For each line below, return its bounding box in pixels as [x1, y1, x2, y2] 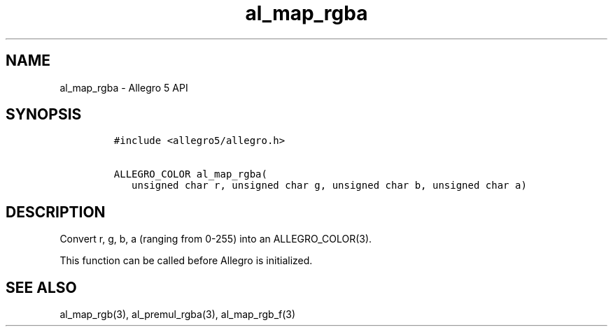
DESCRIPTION [6, 203, 106, 221]
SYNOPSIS [6, 106, 82, 124]
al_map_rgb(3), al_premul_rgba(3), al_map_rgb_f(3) [59, 308, 296, 321]
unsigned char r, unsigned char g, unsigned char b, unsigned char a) [132, 180, 527, 192]
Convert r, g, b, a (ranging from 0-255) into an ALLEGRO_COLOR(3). [59, 233, 372, 245]
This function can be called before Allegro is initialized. [59, 254, 313, 267]
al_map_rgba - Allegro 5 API [59, 81, 188, 94]
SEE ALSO [6, 278, 77, 296]
